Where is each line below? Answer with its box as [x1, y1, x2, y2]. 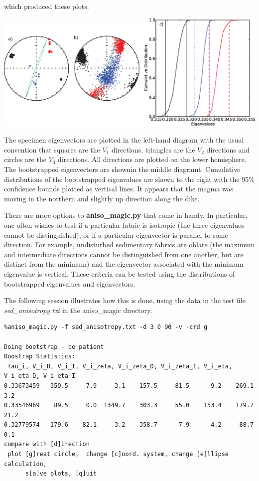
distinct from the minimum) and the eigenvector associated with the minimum [4, 259, 244, 269]
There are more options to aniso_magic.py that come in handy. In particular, [4, 210, 248, 220]
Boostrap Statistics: [4, 353, 76, 360]
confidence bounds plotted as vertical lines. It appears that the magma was [4, 183, 234, 194]
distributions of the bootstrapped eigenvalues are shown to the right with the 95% [4, 173, 255, 184]
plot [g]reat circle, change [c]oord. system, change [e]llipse [7, 451, 229, 458]
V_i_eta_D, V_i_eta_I [4, 372, 76, 380]
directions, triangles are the [111, 144, 195, 155]
